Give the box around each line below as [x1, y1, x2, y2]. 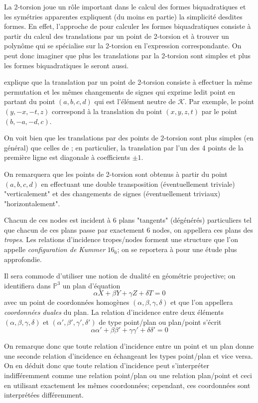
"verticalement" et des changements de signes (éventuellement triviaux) [4, 188, 221, 199]
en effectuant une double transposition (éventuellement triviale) [41, 178, 235, 189]
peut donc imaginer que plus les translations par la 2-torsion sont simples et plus [4, 50, 251, 60]
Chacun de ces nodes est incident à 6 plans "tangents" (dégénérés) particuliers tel [4, 215, 252, 225]
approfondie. [4, 254, 42, 264]
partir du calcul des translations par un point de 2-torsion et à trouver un [4, 30, 229, 41]
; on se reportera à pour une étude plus [117, 244, 237, 255]
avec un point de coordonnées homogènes [4, 297, 129, 307]
